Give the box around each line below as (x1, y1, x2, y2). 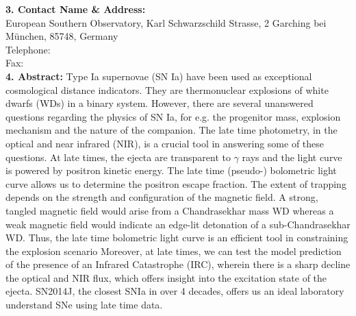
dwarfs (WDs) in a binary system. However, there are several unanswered (5, 96, 314, 110)
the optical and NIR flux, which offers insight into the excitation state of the (5, 270, 327, 284)
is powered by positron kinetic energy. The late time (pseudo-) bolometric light (5, 163, 337, 178)
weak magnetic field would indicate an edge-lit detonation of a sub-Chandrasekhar (5, 217, 351, 231)
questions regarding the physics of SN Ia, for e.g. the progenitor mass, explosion (5, 109, 341, 123)
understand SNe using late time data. (5, 297, 163, 312)
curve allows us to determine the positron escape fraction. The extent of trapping (5, 176, 346, 191)
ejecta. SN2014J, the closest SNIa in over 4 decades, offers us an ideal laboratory (5, 284, 344, 298)
